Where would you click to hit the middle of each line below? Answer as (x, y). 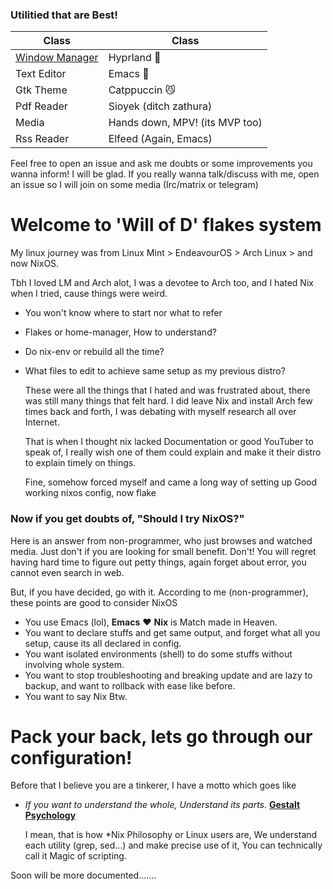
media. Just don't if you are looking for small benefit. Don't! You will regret (163, 551)
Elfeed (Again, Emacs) (160, 139)
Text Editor (41, 74)
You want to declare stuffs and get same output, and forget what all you (172, 632)
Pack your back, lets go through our (161, 736)
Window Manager (57, 58)
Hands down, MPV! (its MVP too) (185, 123)
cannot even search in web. (67, 572)
